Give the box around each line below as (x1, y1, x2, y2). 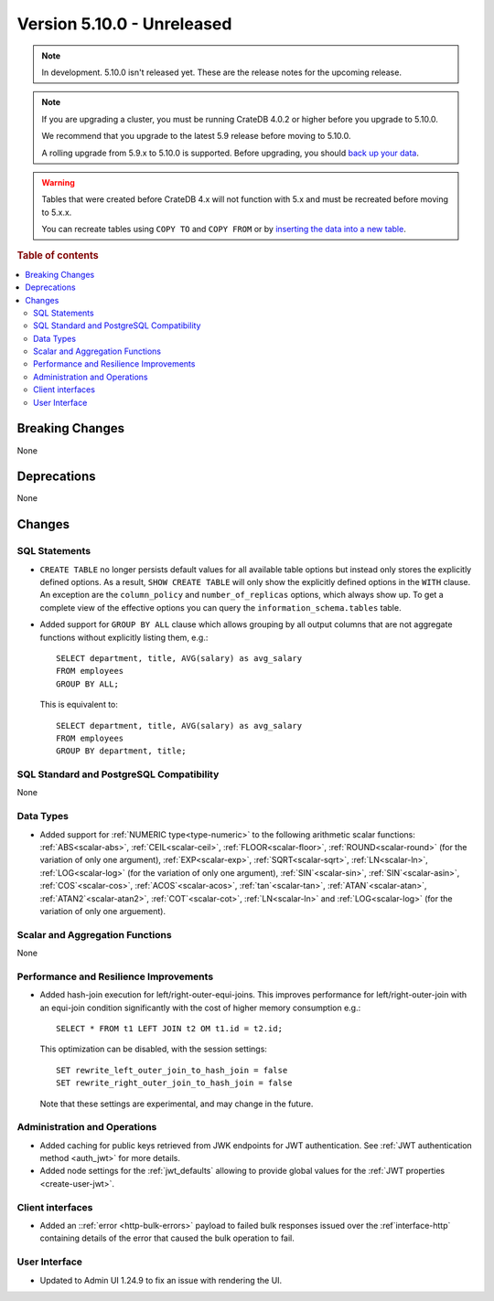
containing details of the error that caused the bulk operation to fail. (39, 1232, 295, 1243)
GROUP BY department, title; (56, 746, 187, 756)
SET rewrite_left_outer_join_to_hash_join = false (56, 1065, 288, 1075)
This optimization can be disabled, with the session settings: (39, 1043, 267, 1055)
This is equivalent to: (39, 699, 119, 710)
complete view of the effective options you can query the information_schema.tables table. (39, 602, 402, 613)
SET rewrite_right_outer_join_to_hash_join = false (56, 1078, 293, 1088)
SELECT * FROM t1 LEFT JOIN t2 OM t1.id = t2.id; (56, 1023, 284, 1033)
